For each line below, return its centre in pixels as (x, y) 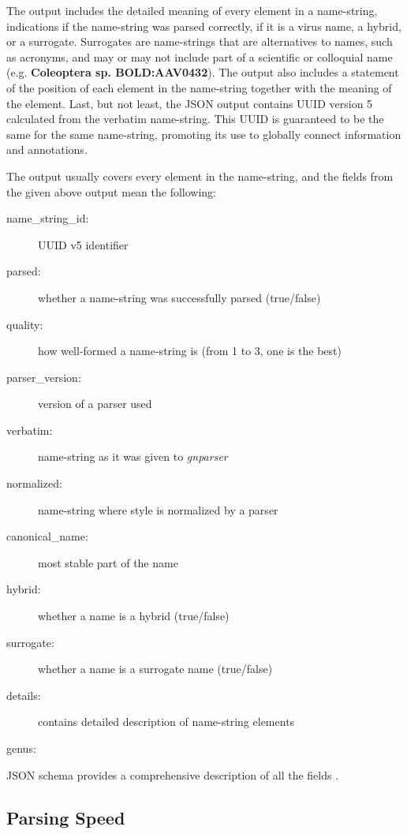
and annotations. (47, 150)
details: (24, 695)
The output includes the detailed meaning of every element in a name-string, (192, 10)
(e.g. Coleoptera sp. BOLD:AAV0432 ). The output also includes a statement (203, 72)
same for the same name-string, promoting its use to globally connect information (204, 134)
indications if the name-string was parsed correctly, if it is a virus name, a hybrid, (204, 26)
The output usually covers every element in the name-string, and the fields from (200, 176)
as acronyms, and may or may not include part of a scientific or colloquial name (200, 56)
